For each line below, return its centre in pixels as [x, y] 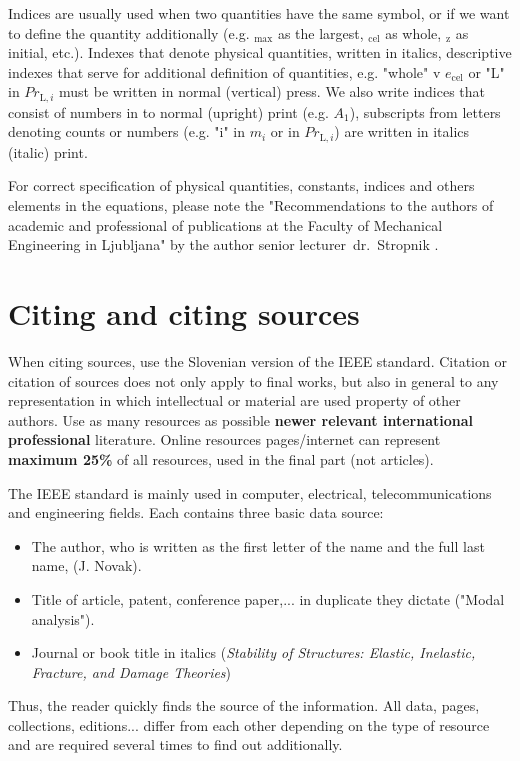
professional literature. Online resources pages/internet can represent [224, 439]
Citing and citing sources [184, 313]
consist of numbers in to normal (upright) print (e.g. [168, 111]
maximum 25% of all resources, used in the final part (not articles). [221, 458]
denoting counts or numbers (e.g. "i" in [127, 131]
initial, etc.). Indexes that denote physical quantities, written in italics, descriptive [260, 52]
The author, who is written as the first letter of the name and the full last [258, 545]
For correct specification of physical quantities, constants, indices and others [241, 185]
